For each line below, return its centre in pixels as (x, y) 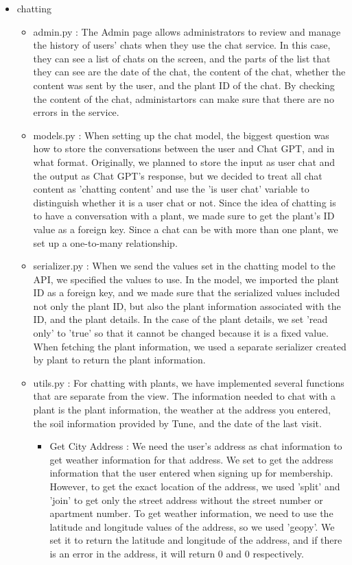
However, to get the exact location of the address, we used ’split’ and (195, 486)
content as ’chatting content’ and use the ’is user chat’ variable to (171, 189)
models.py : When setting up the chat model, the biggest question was (181, 135)
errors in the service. (76, 112)
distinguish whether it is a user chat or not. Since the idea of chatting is (185, 202)
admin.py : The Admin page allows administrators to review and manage (187, 31)
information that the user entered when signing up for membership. (191, 473)
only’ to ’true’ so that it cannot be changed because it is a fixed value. (181, 333)
